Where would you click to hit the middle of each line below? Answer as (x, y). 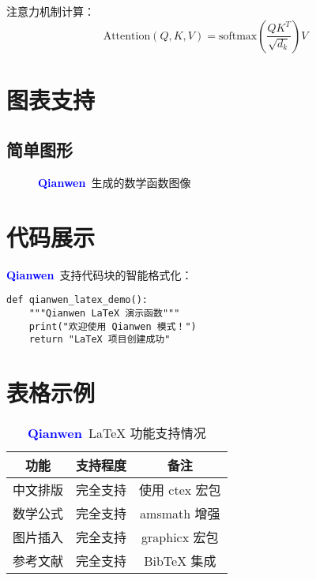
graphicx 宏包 (180, 537)
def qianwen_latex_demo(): (77, 300)
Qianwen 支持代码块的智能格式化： (100, 274)
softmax (238, 36)
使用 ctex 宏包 (180, 490)
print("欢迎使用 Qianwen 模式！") (113, 326)
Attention (127, 36)
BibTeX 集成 (180, 561)
